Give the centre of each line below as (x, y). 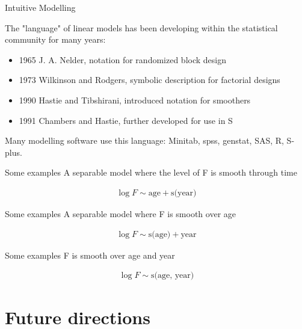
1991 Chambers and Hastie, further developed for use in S (126, 120)
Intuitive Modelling (40, 7)
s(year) (184, 193)
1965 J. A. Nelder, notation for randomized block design (122, 59)
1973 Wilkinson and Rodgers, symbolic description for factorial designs (149, 80)
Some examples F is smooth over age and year (90, 255)
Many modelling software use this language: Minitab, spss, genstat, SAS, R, (144, 140)
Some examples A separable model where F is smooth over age (121, 213)
